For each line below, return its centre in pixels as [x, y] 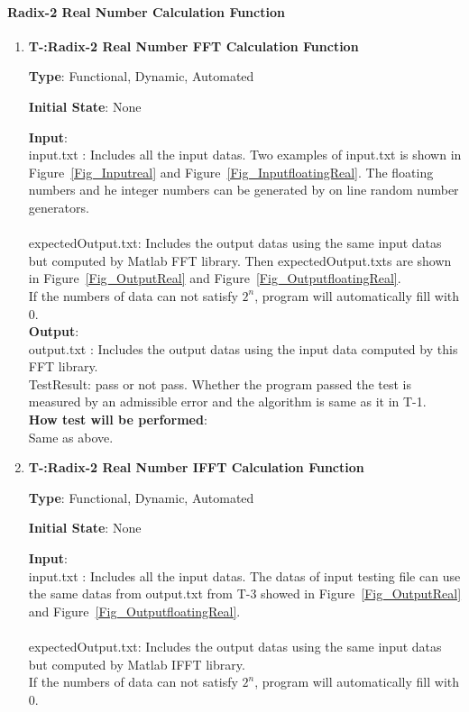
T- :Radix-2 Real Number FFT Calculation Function [193, 46]
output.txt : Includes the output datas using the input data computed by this [243, 348]
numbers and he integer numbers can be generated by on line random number [244, 190]
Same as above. [71, 437]
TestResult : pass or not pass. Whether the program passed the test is [220, 383]
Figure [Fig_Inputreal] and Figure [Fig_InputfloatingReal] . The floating [231, 172]
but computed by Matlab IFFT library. [137, 664]
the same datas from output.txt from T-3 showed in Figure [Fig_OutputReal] [245, 593]
